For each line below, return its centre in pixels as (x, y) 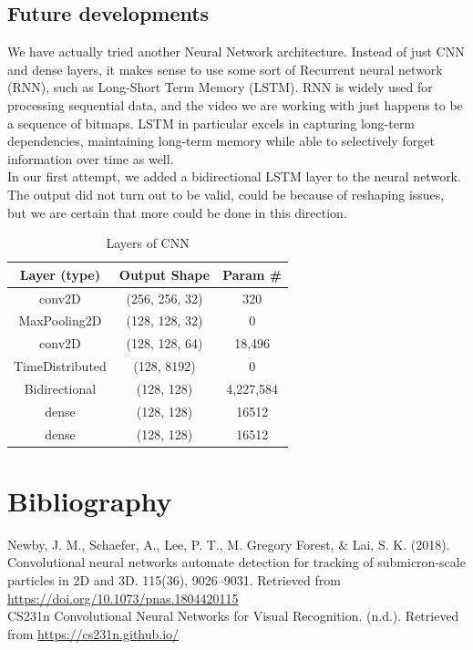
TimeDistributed (60, 366)
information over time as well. (91, 158)
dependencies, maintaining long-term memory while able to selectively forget (221, 141)
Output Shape (165, 274)
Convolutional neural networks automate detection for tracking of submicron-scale (236, 562)
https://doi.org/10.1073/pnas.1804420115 (123, 598)
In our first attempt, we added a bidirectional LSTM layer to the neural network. (234, 176)
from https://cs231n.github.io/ (93, 633)
